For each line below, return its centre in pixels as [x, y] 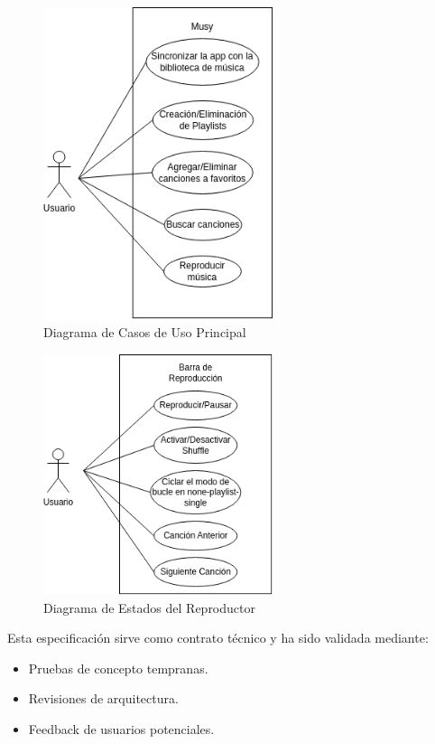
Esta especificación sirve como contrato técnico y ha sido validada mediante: [218, 638]
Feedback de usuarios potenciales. [121, 729]
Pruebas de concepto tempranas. [118, 668]
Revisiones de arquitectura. [103, 698]
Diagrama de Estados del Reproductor [149, 607]
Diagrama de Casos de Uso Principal [145, 332]
